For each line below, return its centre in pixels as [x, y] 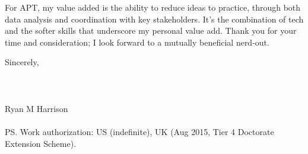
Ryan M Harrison [36, 108]
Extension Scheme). [41, 143]
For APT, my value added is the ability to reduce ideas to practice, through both [153, 7]
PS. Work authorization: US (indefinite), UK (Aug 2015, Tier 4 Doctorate [139, 131]
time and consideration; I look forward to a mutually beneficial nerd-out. [137, 42]
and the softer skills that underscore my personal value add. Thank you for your [151, 31]
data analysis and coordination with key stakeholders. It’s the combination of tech [154, 19]
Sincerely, [22, 62]
